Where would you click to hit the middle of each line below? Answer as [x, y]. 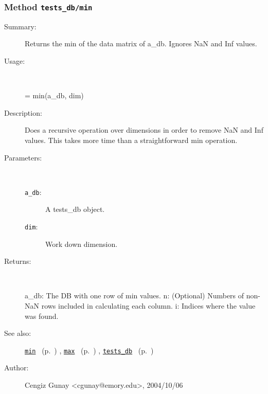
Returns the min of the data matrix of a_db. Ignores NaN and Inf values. [141, 43]
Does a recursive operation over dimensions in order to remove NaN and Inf [144, 130]
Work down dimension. [82, 244]
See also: [18, 333]
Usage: [15, 60]
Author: [16, 368]
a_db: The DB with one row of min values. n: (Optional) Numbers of [135, 295]
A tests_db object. [75, 209]
